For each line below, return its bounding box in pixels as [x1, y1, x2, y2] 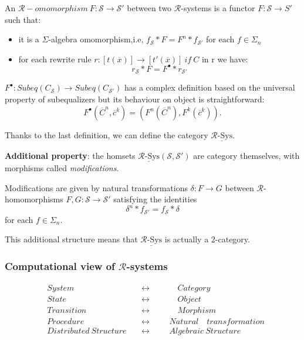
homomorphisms [5, 193, 63, 205]
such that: [5, 13, 41, 25]
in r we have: [201, 52, 248, 65]
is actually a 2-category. [164, 233, 250, 245]
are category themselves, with [193, 149, 300, 161]
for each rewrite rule [18, 52, 92, 65]
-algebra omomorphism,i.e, [48, 33, 144, 45]
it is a [18, 33, 39, 45]
